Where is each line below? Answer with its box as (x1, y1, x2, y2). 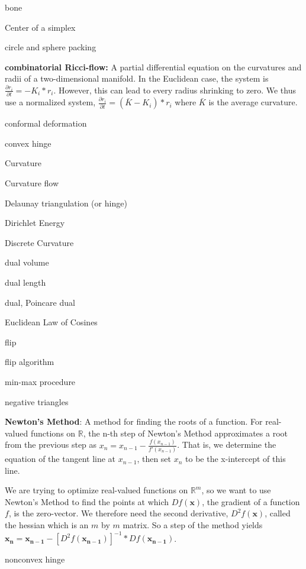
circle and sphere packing (5, 41, 96, 53)
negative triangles (5, 395, 69, 408)
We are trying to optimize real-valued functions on (5, 484, 188, 496)
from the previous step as (5, 438, 97, 451)
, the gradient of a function (202, 495, 300, 507)
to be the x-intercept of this (185, 452, 286, 465)
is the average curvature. (208, 96, 298, 108)
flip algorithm (5, 355, 54, 368)
